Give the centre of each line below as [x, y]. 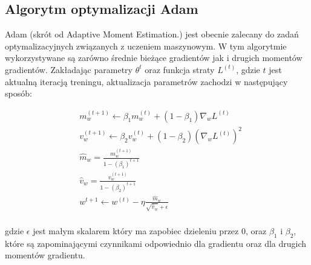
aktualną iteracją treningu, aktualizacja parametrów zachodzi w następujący [146, 81]
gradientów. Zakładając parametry [69, 69]
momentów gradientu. [45, 255]
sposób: [18, 93]
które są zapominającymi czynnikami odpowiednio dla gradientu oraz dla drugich [156, 243]
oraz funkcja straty [180, 69]
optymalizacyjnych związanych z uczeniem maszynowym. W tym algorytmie [146, 46]
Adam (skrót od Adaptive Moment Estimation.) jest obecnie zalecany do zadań [152, 34]
